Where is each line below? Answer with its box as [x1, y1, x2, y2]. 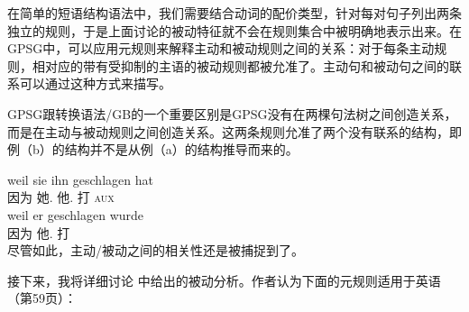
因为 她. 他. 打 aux [7, 188, 115, 206]
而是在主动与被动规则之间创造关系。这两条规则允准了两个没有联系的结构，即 [7, 122, 462, 141]
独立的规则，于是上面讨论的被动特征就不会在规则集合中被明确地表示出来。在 [7, 21, 462, 40]
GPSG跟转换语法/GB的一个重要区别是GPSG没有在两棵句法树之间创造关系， [7, 104, 457, 123]
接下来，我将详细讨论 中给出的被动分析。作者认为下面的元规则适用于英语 [7, 271, 441, 289]
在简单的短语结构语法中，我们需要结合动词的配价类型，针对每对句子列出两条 [7, 4, 462, 22]
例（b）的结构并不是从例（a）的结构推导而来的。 [7, 140, 299, 159]
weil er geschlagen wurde [7, 205, 144, 224]
